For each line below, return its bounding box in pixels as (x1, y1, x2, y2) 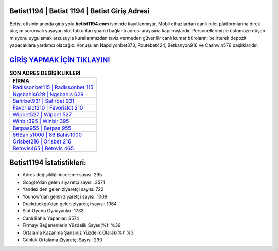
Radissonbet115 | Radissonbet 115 (12, 84, 94, 91)
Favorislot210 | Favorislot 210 (12, 104, 83, 111)
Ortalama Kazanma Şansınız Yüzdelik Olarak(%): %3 (22, 229, 134, 236)
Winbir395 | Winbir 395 (12, 117, 69, 124)
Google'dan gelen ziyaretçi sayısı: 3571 (22, 179, 105, 185)
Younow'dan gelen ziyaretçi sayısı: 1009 (22, 193, 108, 200)
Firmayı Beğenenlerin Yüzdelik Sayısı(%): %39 (22, 222, 121, 228)
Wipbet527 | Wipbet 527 (12, 111, 72, 118)
